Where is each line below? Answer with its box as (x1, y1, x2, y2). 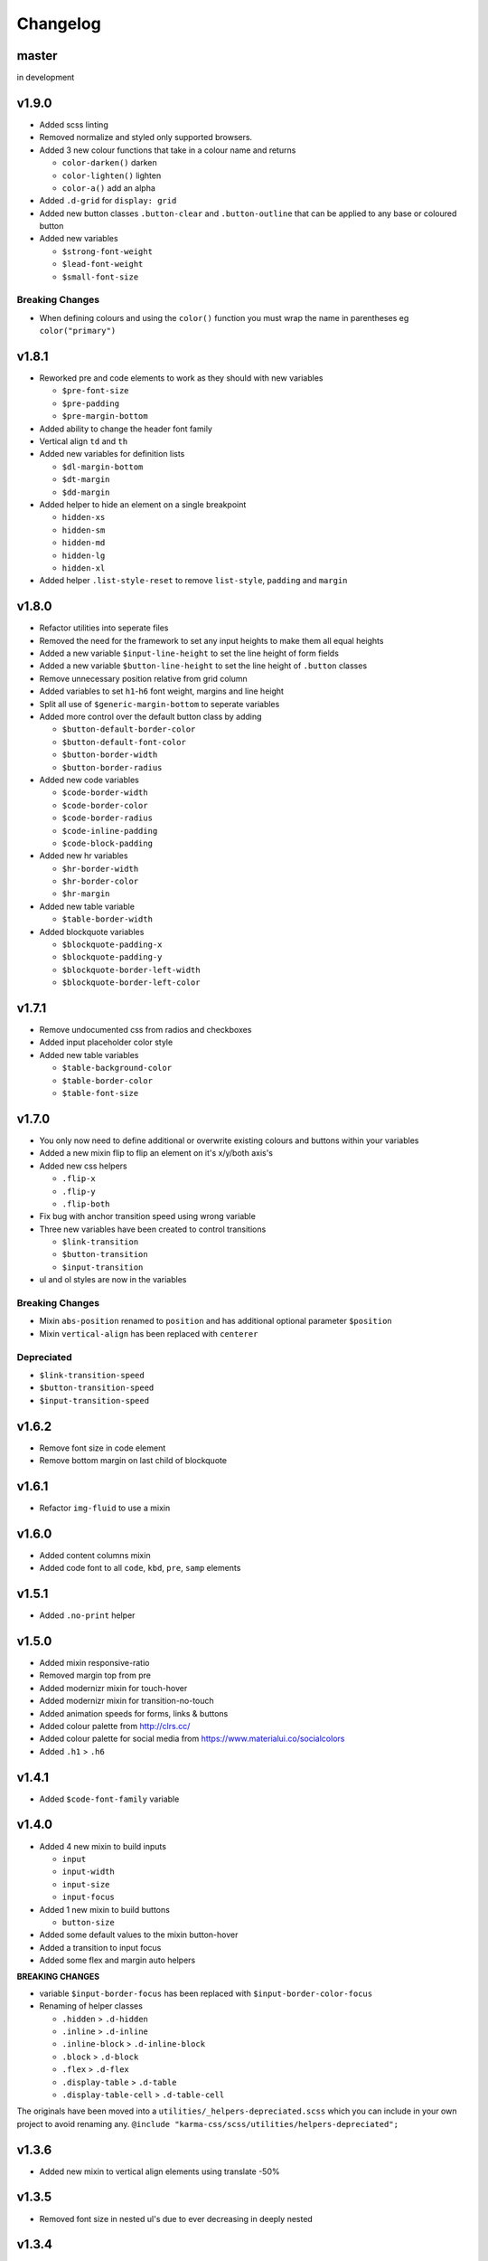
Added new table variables (39, 1049, 139, 1060)
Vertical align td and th (39, 436, 128, 447)
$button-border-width (61, 750, 158, 760)
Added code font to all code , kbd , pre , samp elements (39, 1563, 241, 1574)
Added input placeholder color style (39, 1036, 174, 1048)
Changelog (16, 14, 101, 33)
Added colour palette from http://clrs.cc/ (39, 1720, 191, 1731)
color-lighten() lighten (61, 170, 162, 181)
